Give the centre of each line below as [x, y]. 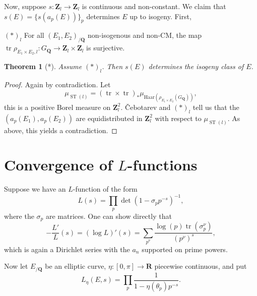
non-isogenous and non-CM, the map [145, 35]
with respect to [178, 118]
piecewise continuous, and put [201, 266]
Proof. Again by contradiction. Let [57, 84]
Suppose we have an [35, 189]
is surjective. [106, 48]
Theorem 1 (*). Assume [43, 66]
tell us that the [216, 107]
